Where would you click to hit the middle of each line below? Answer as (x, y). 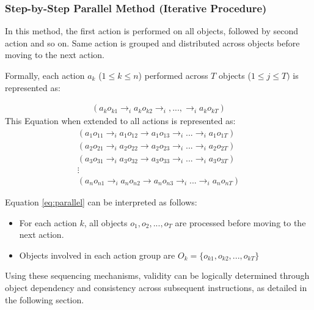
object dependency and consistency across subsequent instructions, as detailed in (156, 287)
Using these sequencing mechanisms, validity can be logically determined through (157, 275)
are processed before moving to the (240, 222)
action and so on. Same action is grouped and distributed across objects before (152, 42)
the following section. (45, 299)
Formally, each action (45, 75)
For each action (48, 222)
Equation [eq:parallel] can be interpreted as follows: (101, 201)
